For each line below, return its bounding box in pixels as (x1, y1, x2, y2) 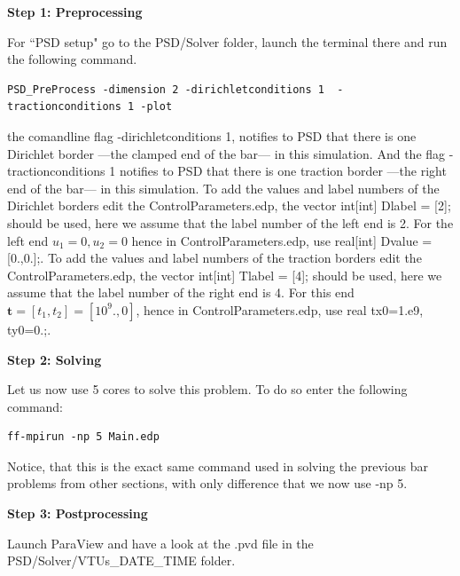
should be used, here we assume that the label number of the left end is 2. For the (7, 213, 454, 232)
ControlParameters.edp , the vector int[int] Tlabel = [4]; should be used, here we (7, 265, 442, 284)
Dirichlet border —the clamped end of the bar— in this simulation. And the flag (7, 144, 446, 162)
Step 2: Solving (7, 350, 102, 368)
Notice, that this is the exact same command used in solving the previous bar (7, 456, 428, 475)
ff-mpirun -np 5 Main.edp (7, 430, 160, 444)
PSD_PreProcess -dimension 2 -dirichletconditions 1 (7, 83, 324, 96)
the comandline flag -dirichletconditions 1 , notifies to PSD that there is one (7, 126, 417, 145)
